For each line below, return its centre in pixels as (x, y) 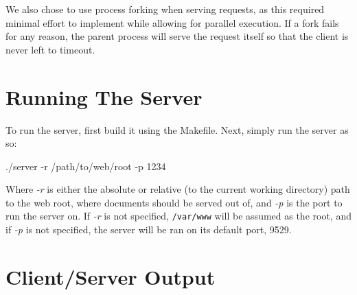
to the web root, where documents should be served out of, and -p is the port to (174, 202)
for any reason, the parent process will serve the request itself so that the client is (177, 36)
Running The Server (104, 96)
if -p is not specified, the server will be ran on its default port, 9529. (149, 229)
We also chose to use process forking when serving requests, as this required (165, 9)
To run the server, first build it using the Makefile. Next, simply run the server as (177, 129)
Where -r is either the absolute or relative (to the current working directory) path (178, 189)
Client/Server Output (111, 276)
